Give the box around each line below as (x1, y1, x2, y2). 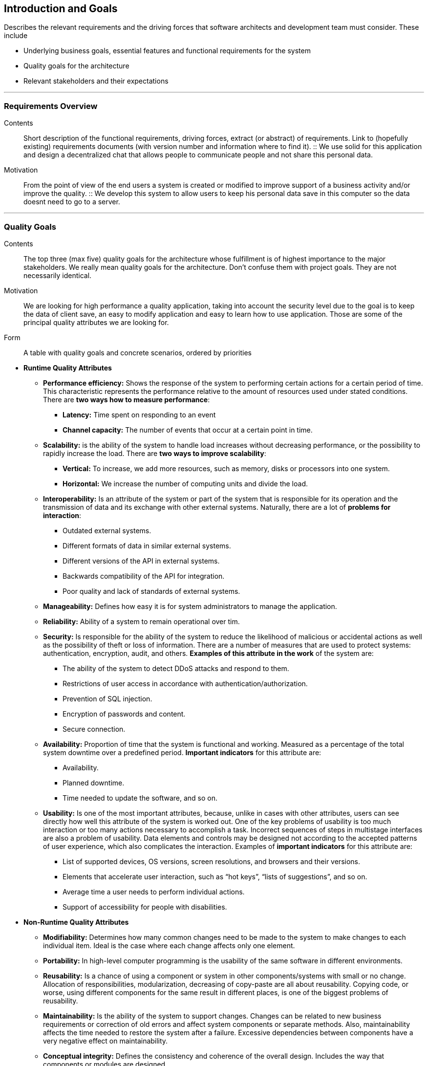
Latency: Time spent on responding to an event (63, 410, 216, 419)
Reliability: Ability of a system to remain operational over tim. (43, 617, 240, 626)
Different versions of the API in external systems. (63, 556, 220, 565)
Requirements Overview (4, 101, 98, 111)
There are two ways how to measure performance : (43, 395, 210, 404)
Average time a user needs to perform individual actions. (63, 887, 245, 896)
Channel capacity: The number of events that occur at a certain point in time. (63, 425, 313, 434)
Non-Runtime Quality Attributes (23, 917, 129, 926)
